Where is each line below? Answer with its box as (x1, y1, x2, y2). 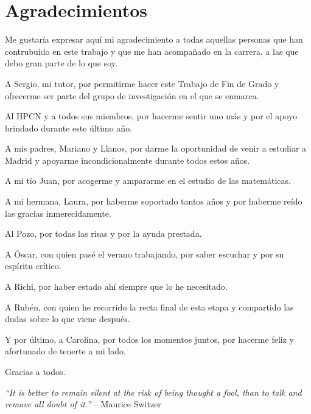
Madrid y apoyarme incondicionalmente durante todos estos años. (5, 153, 250, 166)
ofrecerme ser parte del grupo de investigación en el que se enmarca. (5, 89, 259, 102)
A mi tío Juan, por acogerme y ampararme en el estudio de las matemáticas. (5, 174, 291, 187)
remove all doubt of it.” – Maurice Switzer (5, 398, 161, 410)
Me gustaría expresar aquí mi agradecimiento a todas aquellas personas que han (5, 33, 303, 46)
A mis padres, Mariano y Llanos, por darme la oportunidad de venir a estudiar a (5, 142, 307, 155)
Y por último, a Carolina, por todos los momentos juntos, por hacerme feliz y (5, 332, 294, 345)
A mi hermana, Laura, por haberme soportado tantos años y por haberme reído (5, 195, 302, 208)
